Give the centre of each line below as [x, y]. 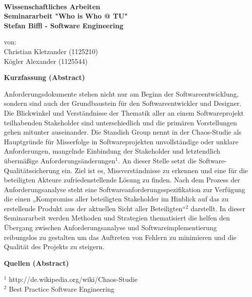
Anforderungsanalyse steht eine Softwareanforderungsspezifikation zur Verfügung [125, 189]
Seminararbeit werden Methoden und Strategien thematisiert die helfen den [117, 218]
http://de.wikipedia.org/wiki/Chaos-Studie [73, 279]
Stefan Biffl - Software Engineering [64, 25]
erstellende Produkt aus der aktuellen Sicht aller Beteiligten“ [95, 208]
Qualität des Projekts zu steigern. [54, 247]
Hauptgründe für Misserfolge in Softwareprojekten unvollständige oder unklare [121, 141]
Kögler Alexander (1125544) [46, 61]
